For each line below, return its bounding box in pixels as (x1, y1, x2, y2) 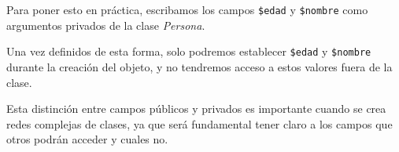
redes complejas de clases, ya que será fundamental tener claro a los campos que (6, 115, 393, 132)
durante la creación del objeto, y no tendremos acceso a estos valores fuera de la (6, 58, 393, 74)
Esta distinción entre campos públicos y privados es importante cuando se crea (6, 100, 386, 117)
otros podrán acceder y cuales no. (6, 131, 168, 147)
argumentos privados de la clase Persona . (6, 16, 205, 33)
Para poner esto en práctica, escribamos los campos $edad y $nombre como (6, 2, 368, 17)
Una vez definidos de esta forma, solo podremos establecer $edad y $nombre (6, 43, 371, 60)
